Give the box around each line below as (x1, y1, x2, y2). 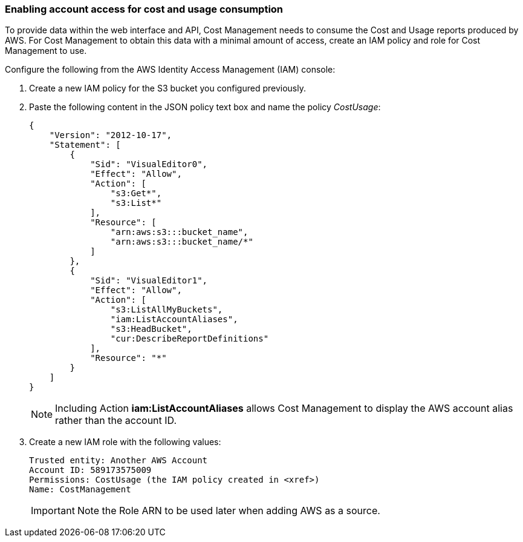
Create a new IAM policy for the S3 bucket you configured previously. (29, 83, 307, 94)
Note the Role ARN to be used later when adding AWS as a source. (77, 504, 380, 517)
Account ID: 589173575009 (29, 465, 152, 475)
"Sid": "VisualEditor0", (90, 159, 208, 170)
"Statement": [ (49, 140, 121, 150)
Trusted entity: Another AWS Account (29, 455, 208, 466)
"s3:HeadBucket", (110, 324, 192, 334)
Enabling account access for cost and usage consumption (5, 3, 284, 15)
